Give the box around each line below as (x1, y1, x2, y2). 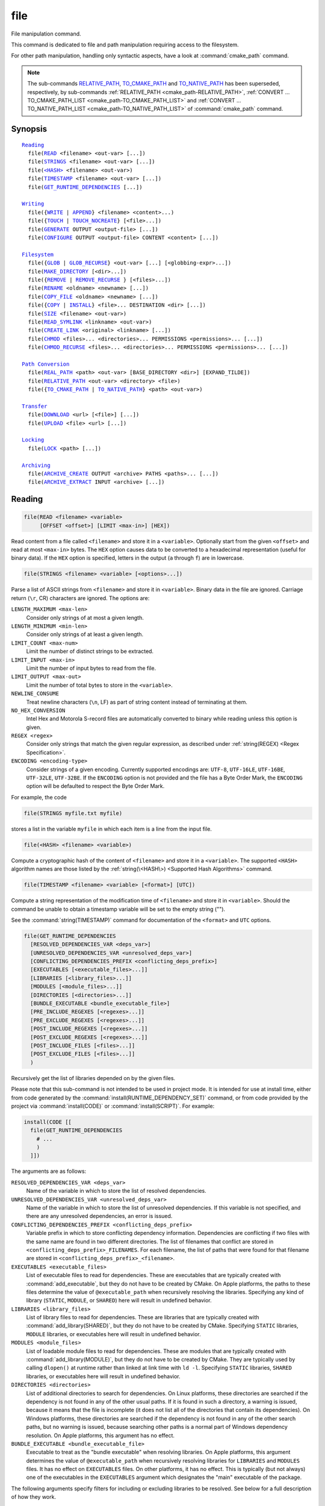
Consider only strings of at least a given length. (26, 631, 144, 638)
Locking (22, 437, 45, 443)
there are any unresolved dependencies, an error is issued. (26, 1213, 173, 1220)
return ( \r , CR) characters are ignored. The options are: (11, 594, 150, 602)
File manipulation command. (11, 30, 81, 37)
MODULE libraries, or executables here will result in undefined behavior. (26, 1330, 201, 1337)
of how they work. (11, 1493, 57, 1501)
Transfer (22, 402, 48, 410)
